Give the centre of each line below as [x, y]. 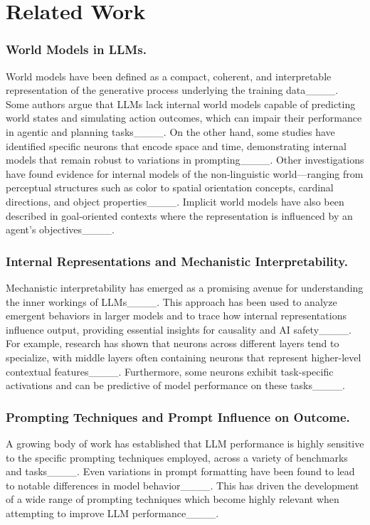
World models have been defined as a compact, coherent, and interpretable [169, 76]
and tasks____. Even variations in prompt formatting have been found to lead [180, 471]
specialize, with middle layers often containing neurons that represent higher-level [184, 357]
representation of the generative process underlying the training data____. [172, 90]
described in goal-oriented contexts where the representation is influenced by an [179, 215]
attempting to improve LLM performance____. [112, 513]
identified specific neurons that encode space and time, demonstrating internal [176, 145]
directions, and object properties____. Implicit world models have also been [175, 201]
